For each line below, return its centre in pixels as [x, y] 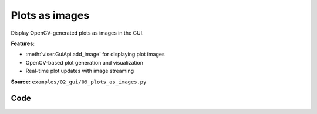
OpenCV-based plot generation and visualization [85, 62]
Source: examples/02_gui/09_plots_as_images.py [79, 82]
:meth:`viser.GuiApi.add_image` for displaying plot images [95, 54]
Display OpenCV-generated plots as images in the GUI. [77, 33]
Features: [23, 43]
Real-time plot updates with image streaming [80, 71]
